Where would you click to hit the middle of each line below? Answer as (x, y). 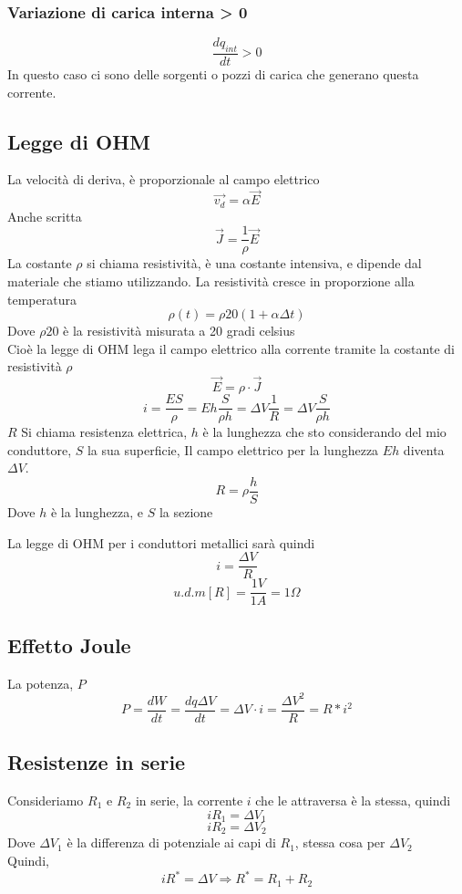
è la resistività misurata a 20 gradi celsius (179, 331)
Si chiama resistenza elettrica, (104, 432)
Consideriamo (46, 800)
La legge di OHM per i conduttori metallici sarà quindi (161, 542)
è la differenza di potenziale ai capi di (171, 842)
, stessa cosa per (340, 842)
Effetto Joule (69, 645)
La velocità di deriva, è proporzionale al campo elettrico (164, 179)
